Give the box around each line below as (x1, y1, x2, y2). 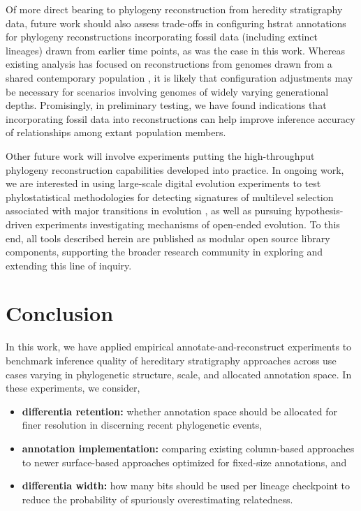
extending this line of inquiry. (6, 258, 132, 272)
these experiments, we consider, (6, 380, 140, 395)
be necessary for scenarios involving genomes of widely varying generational (6, 84, 329, 98)
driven (6, 216, 33, 231)
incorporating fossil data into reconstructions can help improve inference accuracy (6, 111, 355, 126)
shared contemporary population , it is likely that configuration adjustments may (6, 70, 353, 84)
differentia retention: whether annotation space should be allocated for (22, 403, 338, 418)
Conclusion (6, 299, 114, 327)
